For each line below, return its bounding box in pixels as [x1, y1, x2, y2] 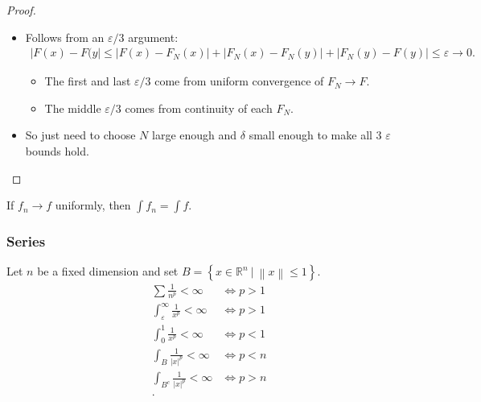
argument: [128, 28, 179, 45]
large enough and [152, 126, 237, 143]
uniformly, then [55, 197, 131, 213]
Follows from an [25, 28, 105, 45]
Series [6, 231, 46, 251]
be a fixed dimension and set [37, 263, 179, 280]
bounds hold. [25, 143, 89, 159]
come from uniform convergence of [154, 73, 324, 89]
